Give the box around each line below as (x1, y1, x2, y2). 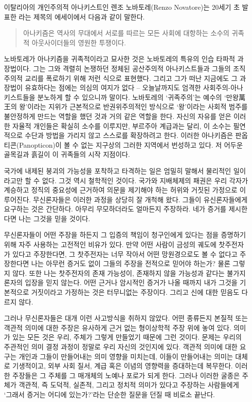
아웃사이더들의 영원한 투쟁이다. (32, 37, 126, 47)
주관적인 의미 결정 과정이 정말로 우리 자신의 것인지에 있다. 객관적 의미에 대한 (4, 342, 238, 351)
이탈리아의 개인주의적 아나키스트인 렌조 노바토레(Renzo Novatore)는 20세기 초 (4, 2, 240, 12)
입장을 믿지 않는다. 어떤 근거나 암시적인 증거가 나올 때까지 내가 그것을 (25, 277, 238, 287)
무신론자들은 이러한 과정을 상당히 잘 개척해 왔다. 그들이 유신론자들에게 (33, 194, 248, 204)
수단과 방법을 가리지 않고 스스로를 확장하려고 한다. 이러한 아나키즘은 (25, 130, 233, 140)
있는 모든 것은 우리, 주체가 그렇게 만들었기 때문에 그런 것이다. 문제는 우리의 (12, 332, 242, 342)
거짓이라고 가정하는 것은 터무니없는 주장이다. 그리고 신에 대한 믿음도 (31, 287, 239, 297)
